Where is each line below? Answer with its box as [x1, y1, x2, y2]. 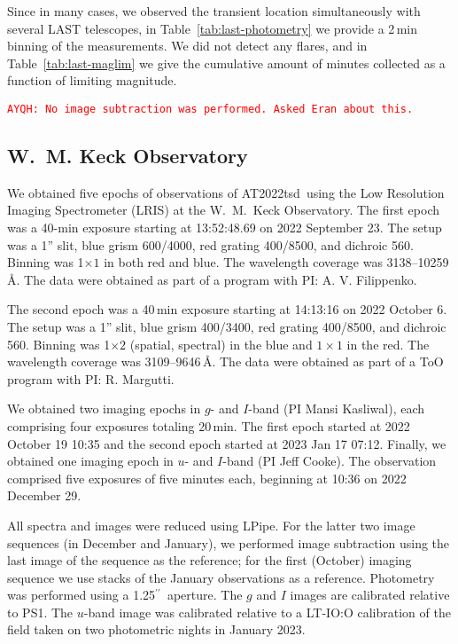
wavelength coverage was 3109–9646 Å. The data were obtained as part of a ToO [7, 352, 444, 371]
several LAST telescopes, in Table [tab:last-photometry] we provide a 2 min [7, 19, 417, 37]
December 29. [7, 486, 82, 505]
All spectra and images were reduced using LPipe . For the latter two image [7, 515, 415, 534]
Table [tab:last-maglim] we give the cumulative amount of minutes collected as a [7, 53, 446, 72]
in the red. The [346, 334, 430, 353]
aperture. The [167, 585, 243, 604]
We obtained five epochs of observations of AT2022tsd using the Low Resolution [7, 183, 445, 201]
